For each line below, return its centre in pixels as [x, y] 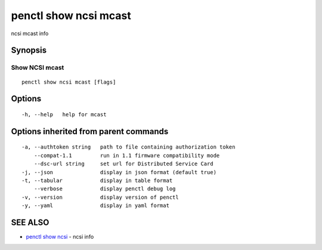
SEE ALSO [30, 222]
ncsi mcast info [30, 33]
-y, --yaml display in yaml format [96, 206]
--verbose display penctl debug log [105, 189]
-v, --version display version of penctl [100, 197]
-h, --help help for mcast [64, 114]
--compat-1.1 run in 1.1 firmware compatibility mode [127, 155]
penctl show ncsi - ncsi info [60, 236]
